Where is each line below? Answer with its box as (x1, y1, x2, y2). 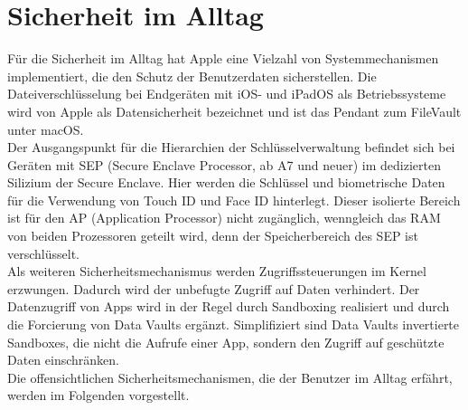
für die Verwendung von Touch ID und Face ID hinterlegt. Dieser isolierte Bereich (7, 190, 461, 209)
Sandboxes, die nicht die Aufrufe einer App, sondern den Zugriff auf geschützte (7, 332, 445, 351)
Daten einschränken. (7, 350, 119, 369)
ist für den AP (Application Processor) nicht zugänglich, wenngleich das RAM (7, 208, 441, 227)
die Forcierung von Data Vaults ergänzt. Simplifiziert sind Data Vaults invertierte (7, 315, 460, 334)
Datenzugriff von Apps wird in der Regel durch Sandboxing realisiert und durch (7, 297, 450, 316)
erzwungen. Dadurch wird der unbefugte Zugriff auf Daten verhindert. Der (7, 279, 420, 298)
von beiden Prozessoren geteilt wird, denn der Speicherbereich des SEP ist (7, 226, 418, 245)
